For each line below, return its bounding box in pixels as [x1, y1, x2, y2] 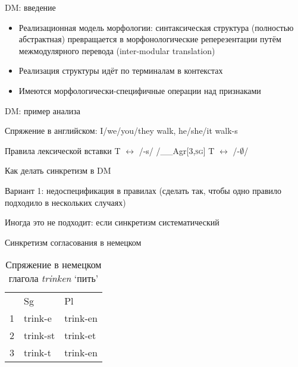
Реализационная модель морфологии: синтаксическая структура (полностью [18, 21, 294, 33]
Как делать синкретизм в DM [5, 164, 111, 177]
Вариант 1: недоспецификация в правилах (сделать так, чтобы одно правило [5, 184, 282, 196]
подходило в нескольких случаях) [5, 196, 126, 208]
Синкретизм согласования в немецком [5, 236, 142, 248]
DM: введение [5, 1, 56, 13]
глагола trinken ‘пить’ [8, 271, 99, 286]
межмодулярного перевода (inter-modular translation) [18, 44, 215, 57]
